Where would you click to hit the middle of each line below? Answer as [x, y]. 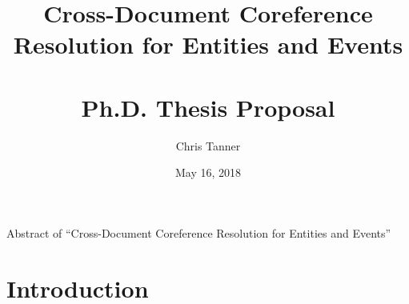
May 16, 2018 [208, 172]
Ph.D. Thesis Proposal [208, 107]
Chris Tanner [208, 145]
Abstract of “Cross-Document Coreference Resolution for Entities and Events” [199, 232]
